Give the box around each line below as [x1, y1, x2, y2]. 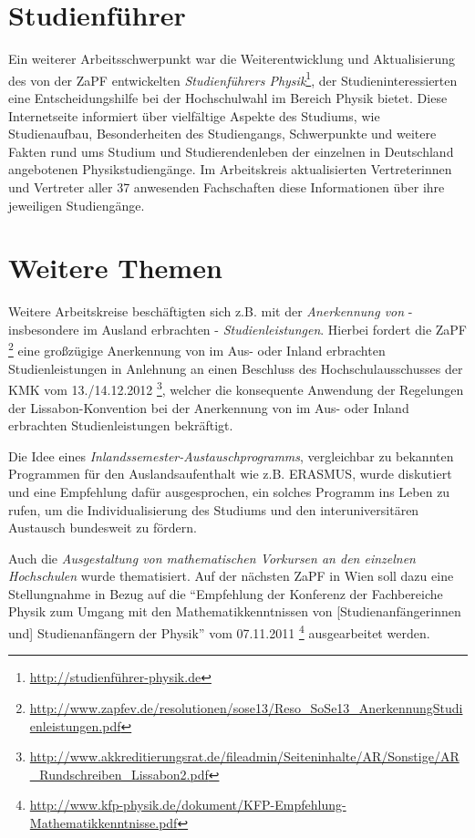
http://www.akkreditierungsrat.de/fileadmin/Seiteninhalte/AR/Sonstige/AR [29, 747, 460, 766]
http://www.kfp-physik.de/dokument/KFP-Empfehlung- [29, 795, 346, 814]
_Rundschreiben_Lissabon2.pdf [29, 764, 209, 783]
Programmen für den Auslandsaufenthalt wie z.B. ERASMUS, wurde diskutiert [8, 464, 452, 483]
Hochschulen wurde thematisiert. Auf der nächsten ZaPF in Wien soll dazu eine [8, 566, 454, 585]
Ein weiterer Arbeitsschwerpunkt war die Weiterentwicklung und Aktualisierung [8, 49, 455, 68]
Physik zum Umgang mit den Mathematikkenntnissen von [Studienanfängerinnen [8, 602, 461, 621]
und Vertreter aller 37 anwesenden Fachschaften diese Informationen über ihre [8, 177, 445, 196]
